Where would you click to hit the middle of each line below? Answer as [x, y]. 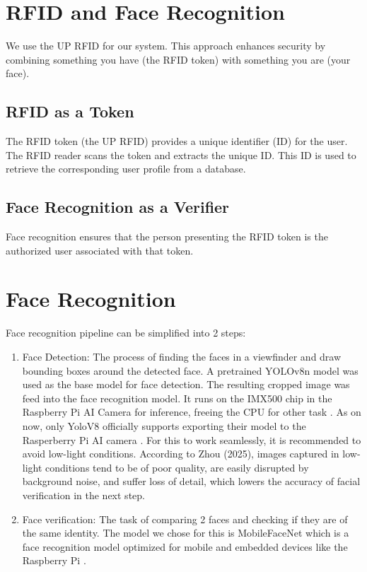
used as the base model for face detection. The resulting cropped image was [186, 384]
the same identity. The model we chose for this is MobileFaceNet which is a [186, 533]
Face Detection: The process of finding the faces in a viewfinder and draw [182, 356]
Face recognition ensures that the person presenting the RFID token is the [167, 237]
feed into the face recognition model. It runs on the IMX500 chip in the [177, 398]
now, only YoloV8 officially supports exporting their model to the [164, 425]
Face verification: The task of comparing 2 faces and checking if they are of [185, 519]
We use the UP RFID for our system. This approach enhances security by [166, 46]
